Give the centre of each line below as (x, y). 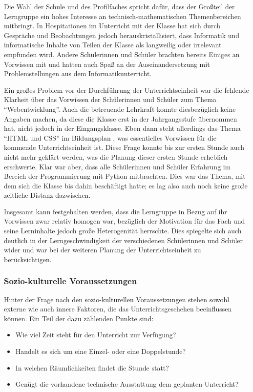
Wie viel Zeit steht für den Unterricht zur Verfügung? (96, 335)
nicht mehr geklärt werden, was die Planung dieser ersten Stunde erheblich (116, 156)
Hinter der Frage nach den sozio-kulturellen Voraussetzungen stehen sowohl (117, 299)
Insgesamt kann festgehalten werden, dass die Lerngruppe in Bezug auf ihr (116, 211)
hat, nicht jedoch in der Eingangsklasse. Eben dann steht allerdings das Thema (122, 128)
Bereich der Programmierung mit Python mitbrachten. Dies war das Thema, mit (125, 176)
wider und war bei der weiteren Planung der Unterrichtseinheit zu (103, 250)
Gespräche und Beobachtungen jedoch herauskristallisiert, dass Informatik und (122, 35)
